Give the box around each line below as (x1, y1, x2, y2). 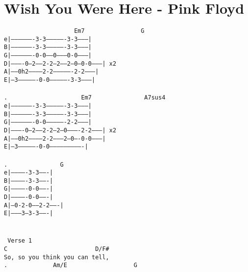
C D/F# (4, 245, 109, 252)
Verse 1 (7, 237, 32, 245)
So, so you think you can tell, (4, 253, 109, 261)
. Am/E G (4, 262, 138, 269)
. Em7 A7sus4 (4, 94, 166, 101)
